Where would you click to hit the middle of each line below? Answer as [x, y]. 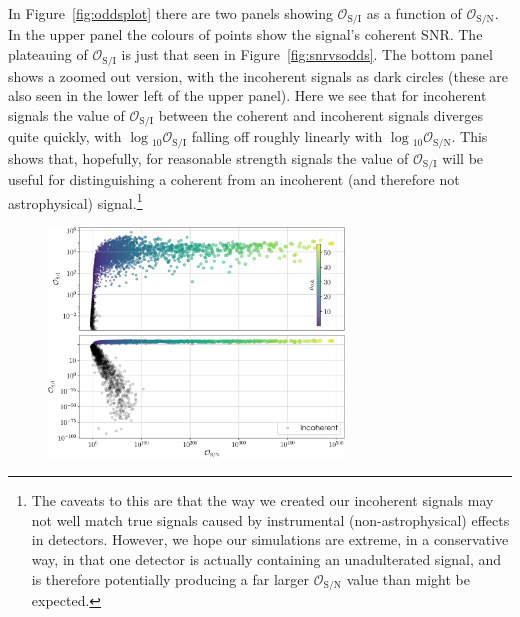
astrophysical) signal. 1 [75, 201]
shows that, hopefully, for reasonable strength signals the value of [208, 157]
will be [463, 157]
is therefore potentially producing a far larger [170, 578]
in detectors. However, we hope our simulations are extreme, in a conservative [270, 539]
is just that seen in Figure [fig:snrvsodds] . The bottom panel [307, 54]
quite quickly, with [65, 136]
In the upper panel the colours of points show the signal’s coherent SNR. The [245, 34]
